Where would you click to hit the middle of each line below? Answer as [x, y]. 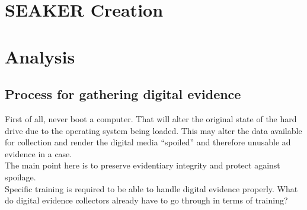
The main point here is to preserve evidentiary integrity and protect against [143, 165]
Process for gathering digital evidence [123, 94]
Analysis [40, 56]
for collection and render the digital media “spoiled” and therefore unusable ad [148, 142]
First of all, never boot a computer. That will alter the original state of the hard [151, 118]
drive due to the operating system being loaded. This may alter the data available [153, 130]
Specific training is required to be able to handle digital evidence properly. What [151, 188]
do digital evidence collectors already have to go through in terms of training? [146, 200]
